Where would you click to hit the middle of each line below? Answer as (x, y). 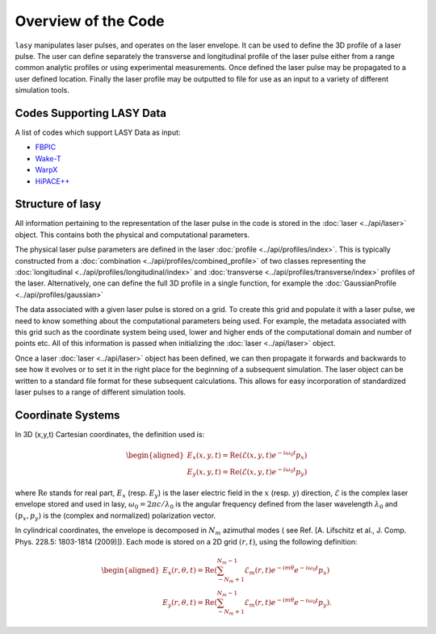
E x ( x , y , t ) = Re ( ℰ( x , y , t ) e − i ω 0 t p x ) (247, 455)
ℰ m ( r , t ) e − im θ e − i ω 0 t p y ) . (288, 603)
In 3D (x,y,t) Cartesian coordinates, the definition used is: (110, 434)
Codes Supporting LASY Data (91, 113)
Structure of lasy (58, 204)
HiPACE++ (52, 181)
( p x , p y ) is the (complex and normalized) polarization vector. (115, 516)
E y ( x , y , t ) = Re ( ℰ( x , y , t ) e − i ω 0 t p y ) (247, 472)
